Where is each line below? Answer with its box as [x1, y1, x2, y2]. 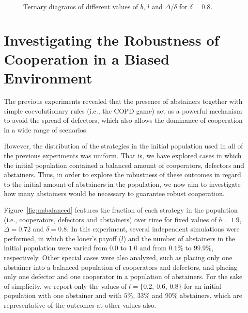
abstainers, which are [180, 290, 242, 300]
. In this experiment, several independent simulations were [66, 224, 240, 234]
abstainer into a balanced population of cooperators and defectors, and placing [4, 262, 237, 272]
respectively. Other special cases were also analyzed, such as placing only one [4, 252, 232, 262]
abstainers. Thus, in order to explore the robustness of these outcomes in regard [4, 169, 241, 180]
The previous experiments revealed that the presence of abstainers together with [4, 96, 243, 106]
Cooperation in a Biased [4, 49, 170, 68]
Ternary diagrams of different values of [23, 1, 139, 11]
